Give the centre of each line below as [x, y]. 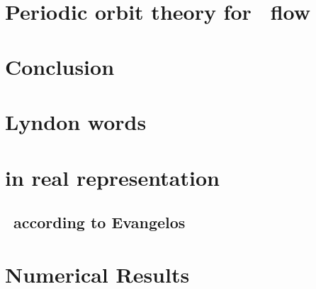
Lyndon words [76, 122]
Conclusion [60, 66]
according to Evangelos [100, 222]
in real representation [112, 177]
